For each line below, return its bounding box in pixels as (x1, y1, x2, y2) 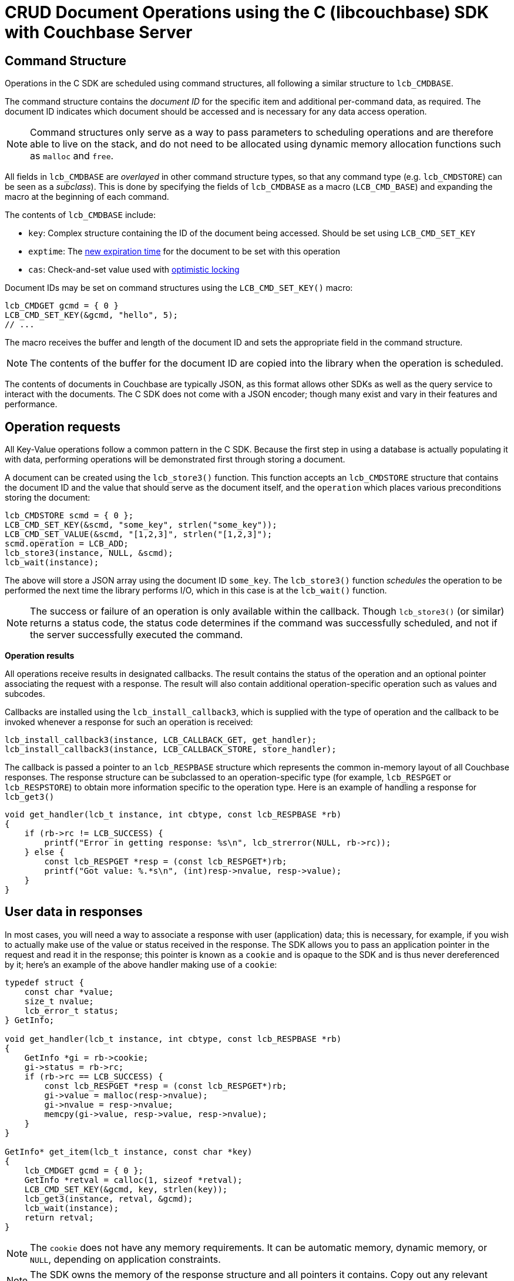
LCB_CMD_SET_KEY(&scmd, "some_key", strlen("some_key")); (5, 520, 277, 530)
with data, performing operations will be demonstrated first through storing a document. (5, 454, 345, 465)
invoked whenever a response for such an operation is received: (5, 717, 253, 727)
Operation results (5, 650, 75, 661)
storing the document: (5, 492, 90, 503)
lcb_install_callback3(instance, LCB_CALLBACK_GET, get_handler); (5, 735, 317, 745)
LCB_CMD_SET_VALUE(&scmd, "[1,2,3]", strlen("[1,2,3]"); (5, 529, 273, 539)
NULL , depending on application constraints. (30, 1253, 221, 1265)
